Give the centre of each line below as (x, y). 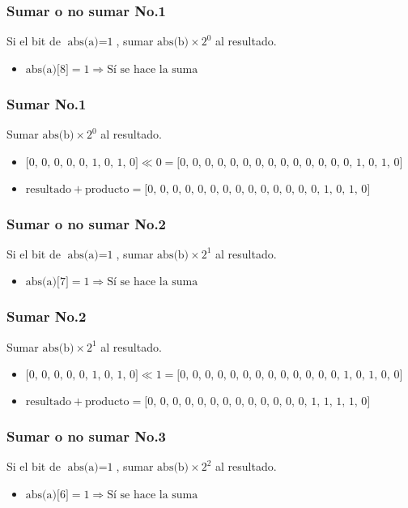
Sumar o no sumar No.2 (87, 223)
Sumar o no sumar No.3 (87, 436)
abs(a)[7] (47, 282)
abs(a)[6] (47, 495)
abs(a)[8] (47, 69)
